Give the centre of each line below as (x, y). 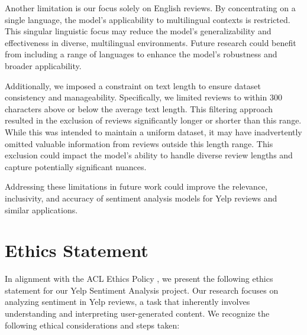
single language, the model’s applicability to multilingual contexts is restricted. (148, 19)
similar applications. (41, 209)
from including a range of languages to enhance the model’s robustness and (141, 54)
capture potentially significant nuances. (76, 166)
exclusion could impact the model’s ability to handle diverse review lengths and (149, 155)
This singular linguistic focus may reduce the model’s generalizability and (138, 31)
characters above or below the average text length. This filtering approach (139, 108)
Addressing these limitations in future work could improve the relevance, (136, 186)
